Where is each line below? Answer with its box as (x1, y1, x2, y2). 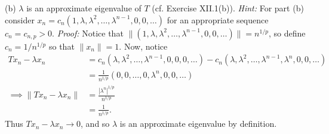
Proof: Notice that (57, 26, 124, 39)
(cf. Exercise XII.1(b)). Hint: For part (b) (152, 2, 304, 14)
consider (5, 13, 35, 26)
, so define (269, 26, 306, 39)
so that (48, 39, 75, 52)
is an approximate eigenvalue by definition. (119, 117, 277, 130)
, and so (81, 117, 110, 130)
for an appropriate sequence (167, 13, 269, 26)
